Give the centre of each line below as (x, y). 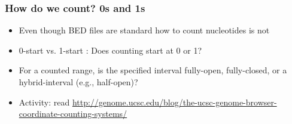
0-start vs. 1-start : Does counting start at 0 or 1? (110, 50)
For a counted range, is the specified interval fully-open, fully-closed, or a (153, 70)
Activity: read (44, 102)
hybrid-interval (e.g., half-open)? (78, 82)
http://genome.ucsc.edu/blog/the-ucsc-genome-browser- (174, 102)
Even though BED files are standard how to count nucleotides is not (144, 30)
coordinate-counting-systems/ (73, 114)
